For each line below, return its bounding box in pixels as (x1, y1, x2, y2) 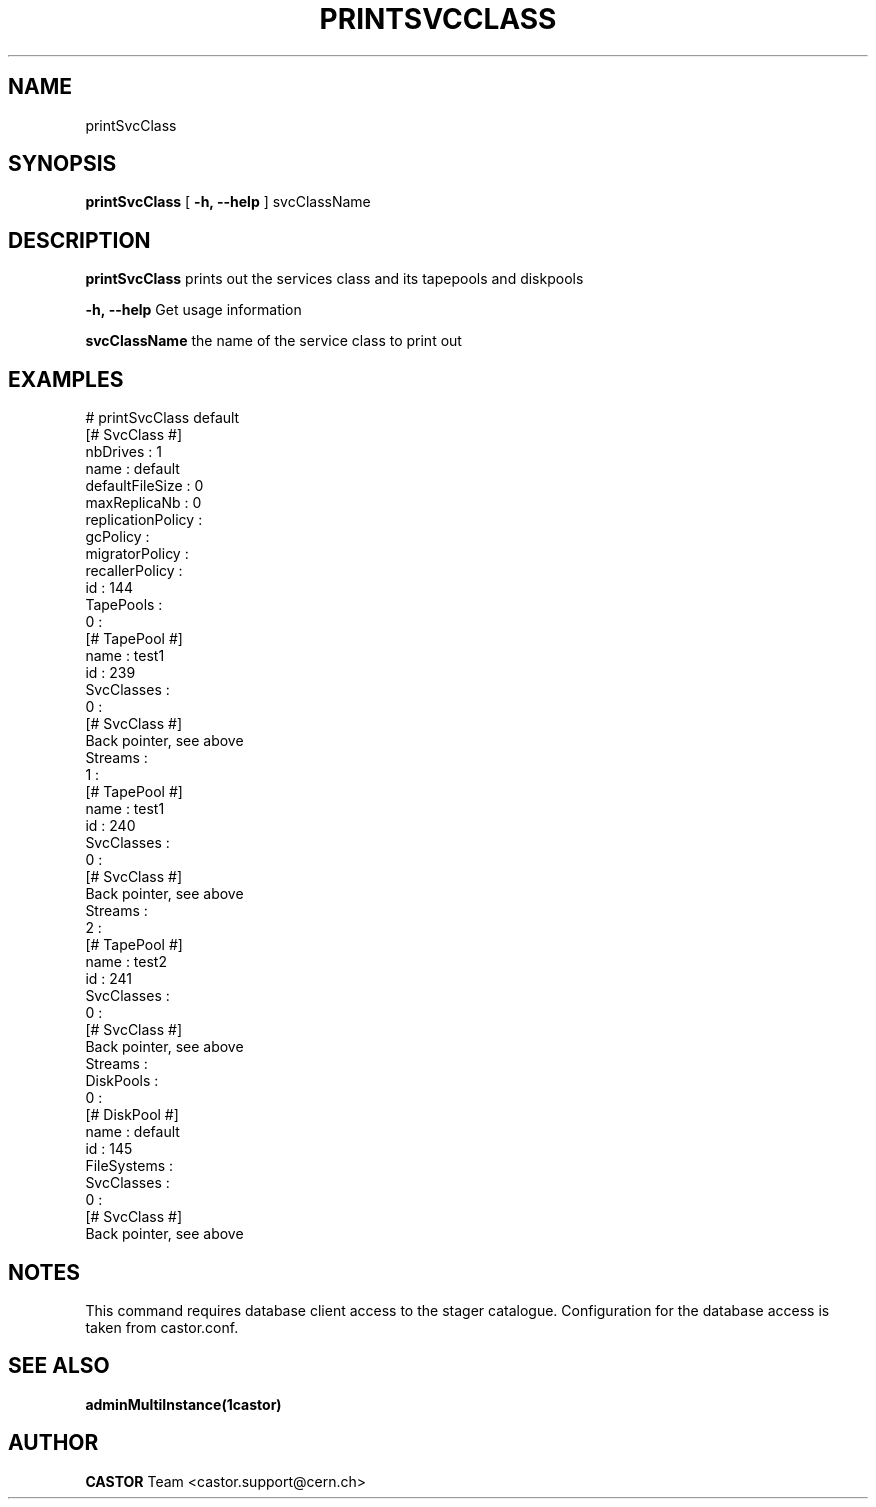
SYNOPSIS (8, 151, 117, 177)
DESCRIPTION (8, 227, 151, 253)
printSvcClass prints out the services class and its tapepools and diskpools (85, 270, 584, 288)
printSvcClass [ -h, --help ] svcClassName (85, 193, 371, 211)
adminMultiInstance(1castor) (85, 1395, 282, 1413)
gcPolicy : (85, 528, 150, 546)
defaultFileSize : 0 (85, 477, 204, 495)
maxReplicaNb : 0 (85, 494, 202, 512)
